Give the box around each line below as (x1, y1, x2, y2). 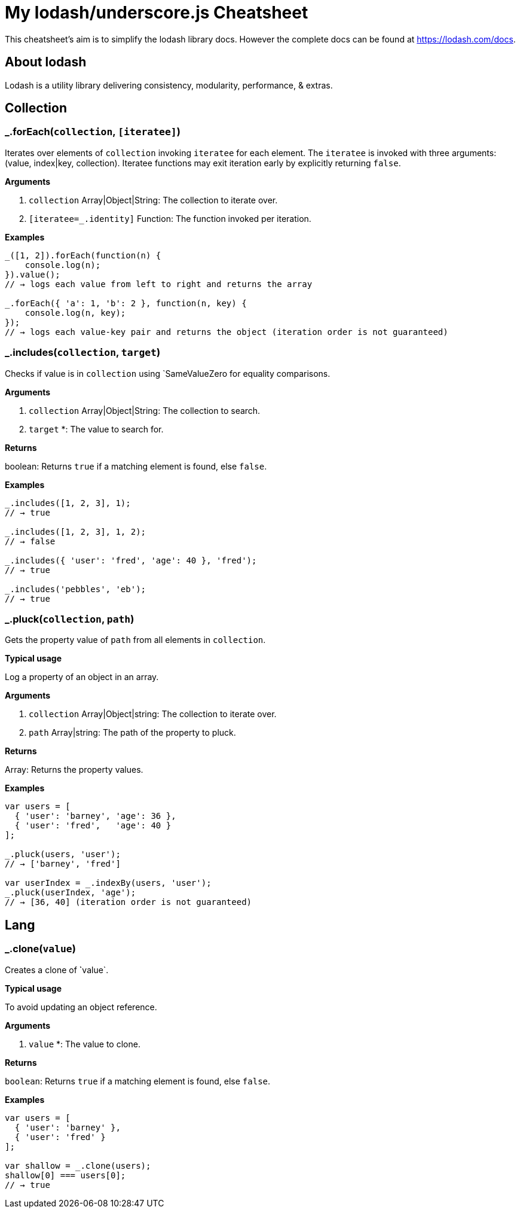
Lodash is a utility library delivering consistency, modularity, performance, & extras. (5, 80, 333, 90)
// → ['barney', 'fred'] (5, 859, 121, 869)
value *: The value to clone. (29, 1038, 140, 1049)
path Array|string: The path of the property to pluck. (29, 727, 236, 738)
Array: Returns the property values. (5, 764, 143, 775)
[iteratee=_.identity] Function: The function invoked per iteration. (29, 213, 311, 224)
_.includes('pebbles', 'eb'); (5, 584, 146, 594)
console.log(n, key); (25, 307, 126, 318)
